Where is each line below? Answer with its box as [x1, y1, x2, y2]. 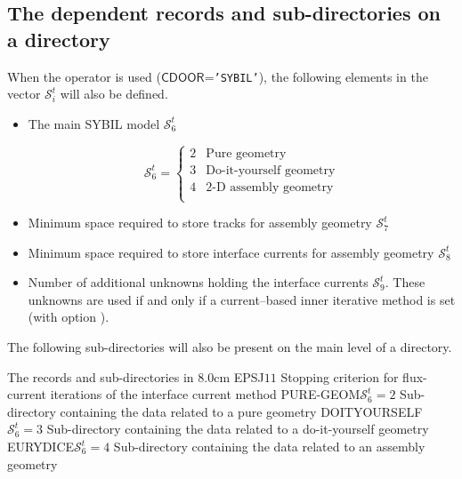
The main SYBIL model [28, 114, 160, 132]
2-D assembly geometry [206, 180, 334, 194]
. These [385, 273, 426, 291]
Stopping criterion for [280, 367, 399, 386]
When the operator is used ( [7, 67, 161, 85]
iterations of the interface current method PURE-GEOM [50, 385, 361, 403]
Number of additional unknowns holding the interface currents [28, 273, 369, 291]
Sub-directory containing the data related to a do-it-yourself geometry [46, 419, 429, 438]
